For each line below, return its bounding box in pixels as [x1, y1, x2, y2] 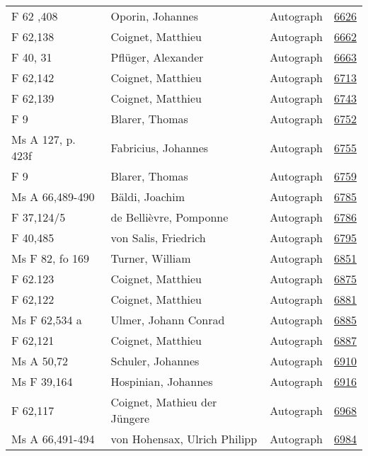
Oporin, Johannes [110, 8, 199, 24]
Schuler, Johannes [110, 353, 200, 369]
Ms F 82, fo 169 [11, 250, 90, 266]
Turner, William [110, 250, 191, 266]
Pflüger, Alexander [110, 49, 204, 65]
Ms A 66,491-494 [11, 431, 95, 447]
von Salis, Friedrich [110, 229, 206, 246]
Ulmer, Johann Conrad [110, 312, 225, 328]
